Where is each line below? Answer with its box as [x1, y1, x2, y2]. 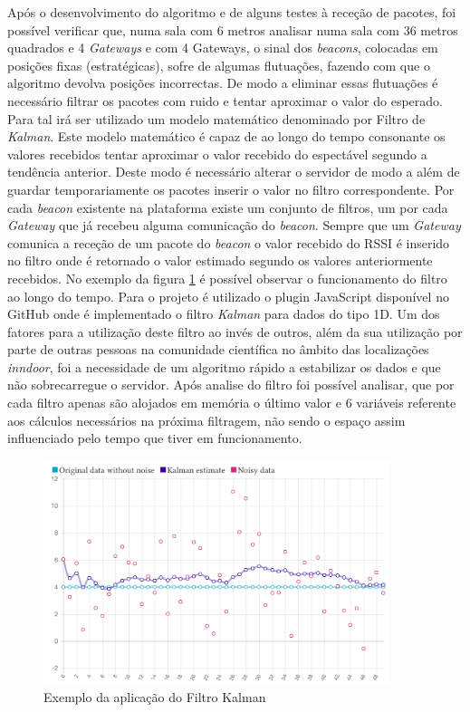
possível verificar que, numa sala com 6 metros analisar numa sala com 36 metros [7, 20, 458, 39]
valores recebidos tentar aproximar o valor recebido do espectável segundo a [7, 144, 427, 163]
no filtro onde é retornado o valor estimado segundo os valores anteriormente [7, 251, 433, 270]
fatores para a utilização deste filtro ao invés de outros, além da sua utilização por [7, 322, 463, 341]
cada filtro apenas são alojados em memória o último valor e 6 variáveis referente [7, 393, 456, 412]
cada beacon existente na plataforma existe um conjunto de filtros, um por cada [7, 197, 448, 216]
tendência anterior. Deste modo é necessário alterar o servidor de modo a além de [7, 162, 460, 181]
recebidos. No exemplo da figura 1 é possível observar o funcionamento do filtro [7, 268, 447, 287]
